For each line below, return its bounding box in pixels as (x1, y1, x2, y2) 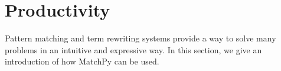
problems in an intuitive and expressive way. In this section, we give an (5, 43, 262, 56)
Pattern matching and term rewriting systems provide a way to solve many (5, 32, 276, 44)
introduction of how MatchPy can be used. (5, 55, 159, 67)
